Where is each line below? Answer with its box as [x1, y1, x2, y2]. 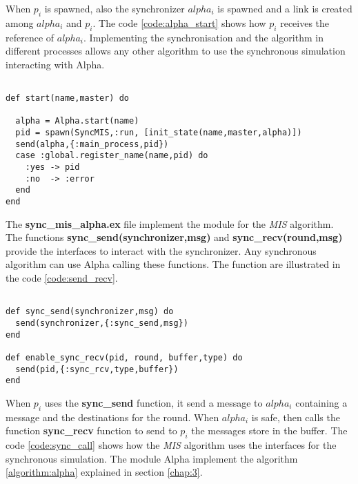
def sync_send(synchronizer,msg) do [6, 307, 174, 317]
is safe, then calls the [251, 409, 340, 424]
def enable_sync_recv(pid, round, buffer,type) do [6, 352, 243, 362]
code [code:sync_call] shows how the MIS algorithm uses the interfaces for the [6, 438, 337, 452]
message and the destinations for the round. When [6, 409, 219, 424]
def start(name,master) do [6, 93, 129, 104]
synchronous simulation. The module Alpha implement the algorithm [6, 451, 298, 465]
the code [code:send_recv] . [6, 270, 118, 284]
